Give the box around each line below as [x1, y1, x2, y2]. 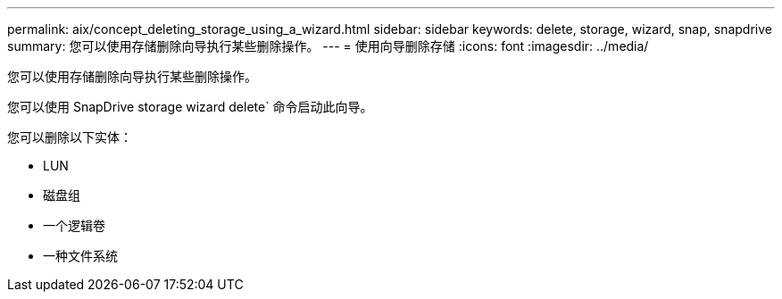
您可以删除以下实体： [7, 129, 132, 145]
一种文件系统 [43, 248, 118, 263]
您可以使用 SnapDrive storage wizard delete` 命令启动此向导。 [7, 99, 373, 114]
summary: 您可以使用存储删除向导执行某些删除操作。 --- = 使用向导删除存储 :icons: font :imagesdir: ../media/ [7, 38, 649, 54]
